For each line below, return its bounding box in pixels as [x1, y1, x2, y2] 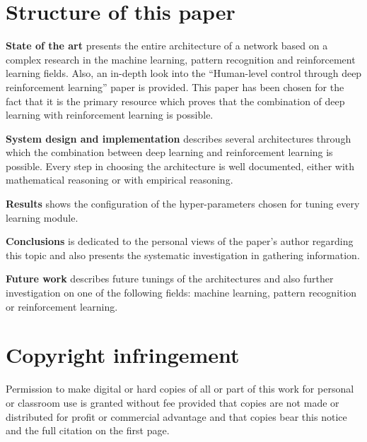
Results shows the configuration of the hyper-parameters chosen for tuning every [6, 196, 360, 211]
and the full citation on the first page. [6, 423, 170, 438]
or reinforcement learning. [6, 299, 118, 313]
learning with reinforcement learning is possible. [6, 107, 214, 122]
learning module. [6, 210, 78, 225]
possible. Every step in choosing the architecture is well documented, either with [6, 158, 355, 173]
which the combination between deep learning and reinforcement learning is [6, 145, 333, 160]
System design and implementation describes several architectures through [6, 131, 351, 145]
